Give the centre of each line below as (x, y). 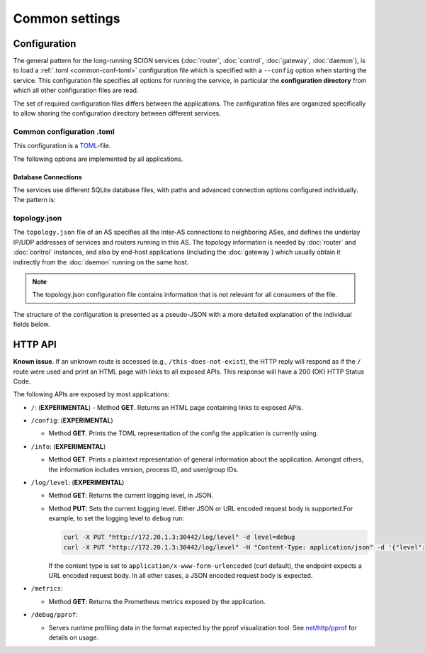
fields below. (32, 324)
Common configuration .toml (64, 131)
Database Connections (48, 177)
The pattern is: (34, 200)
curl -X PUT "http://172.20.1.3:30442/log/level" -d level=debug (179, 537)
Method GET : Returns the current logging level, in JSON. (131, 496)
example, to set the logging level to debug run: (116, 518)
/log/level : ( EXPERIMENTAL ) (78, 483)
